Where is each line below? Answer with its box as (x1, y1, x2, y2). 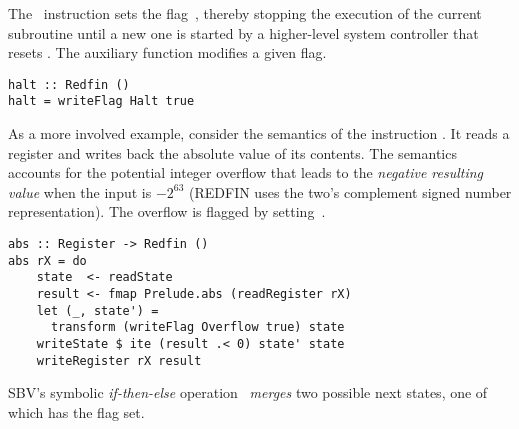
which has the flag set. (8, 401, 145, 422)
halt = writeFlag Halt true (8, 94, 195, 109)
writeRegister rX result (36, 353, 202, 368)
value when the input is (8, 181, 152, 202)
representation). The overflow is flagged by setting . (8, 201, 326, 222)
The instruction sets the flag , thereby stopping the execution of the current (8, 3, 482, 23)
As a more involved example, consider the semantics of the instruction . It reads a (8, 123, 510, 144)
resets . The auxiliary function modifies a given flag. (8, 42, 327, 63)
